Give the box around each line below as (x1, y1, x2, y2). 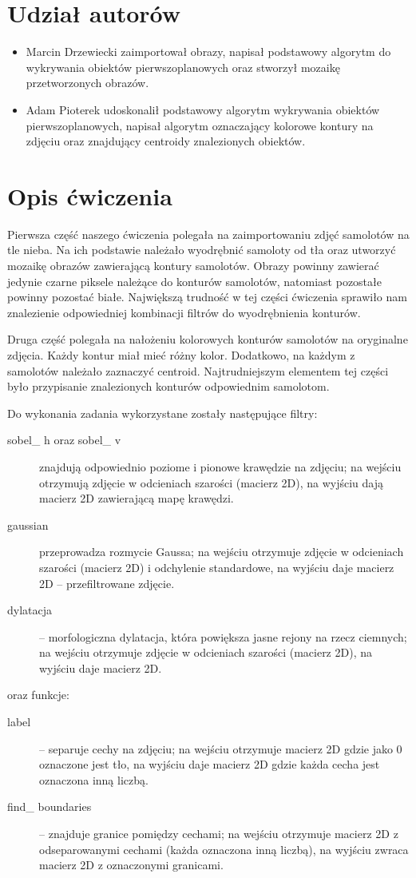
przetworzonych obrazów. (26, 74, 149, 91)
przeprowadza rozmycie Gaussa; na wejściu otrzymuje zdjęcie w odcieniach (39, 543, 404, 560)
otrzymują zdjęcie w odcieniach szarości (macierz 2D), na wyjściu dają (39, 474, 384, 491)
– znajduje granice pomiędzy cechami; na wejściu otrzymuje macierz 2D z (39, 825, 398, 842)
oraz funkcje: (7, 686, 69, 703)
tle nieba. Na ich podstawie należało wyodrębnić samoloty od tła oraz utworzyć (7, 241, 396, 258)
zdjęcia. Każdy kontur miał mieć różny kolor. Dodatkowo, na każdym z (7, 346, 355, 363)
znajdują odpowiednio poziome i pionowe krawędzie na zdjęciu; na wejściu (39, 458, 402, 475)
